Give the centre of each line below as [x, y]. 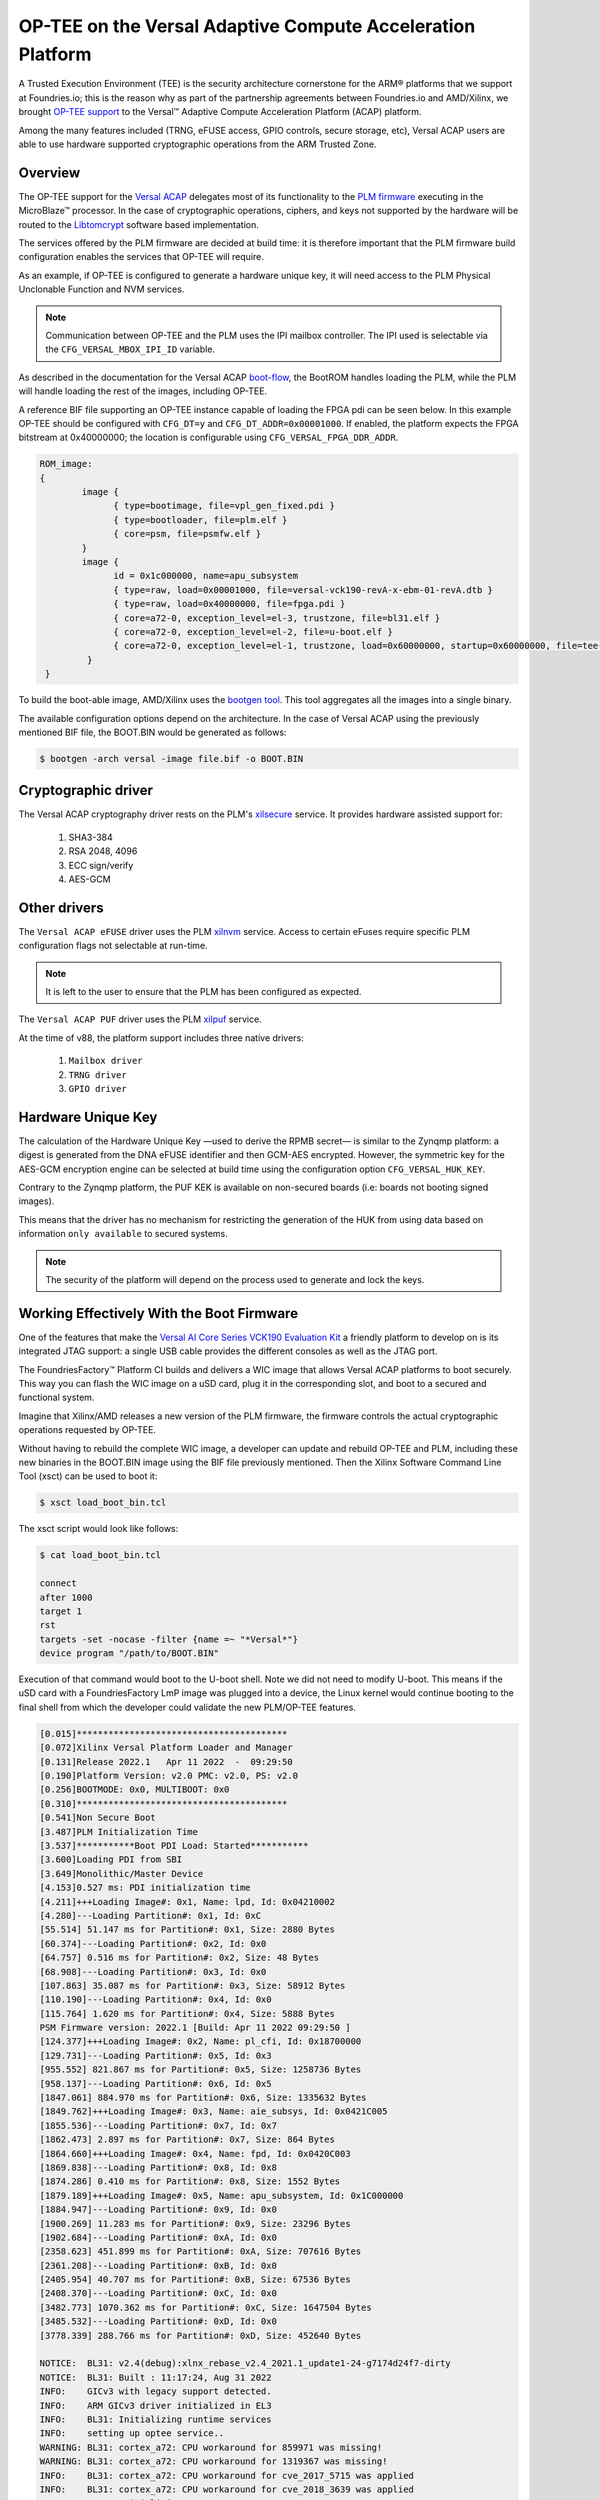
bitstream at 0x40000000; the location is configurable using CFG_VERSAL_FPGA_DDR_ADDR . [208, 437]
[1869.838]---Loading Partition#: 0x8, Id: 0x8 [158, 2167]
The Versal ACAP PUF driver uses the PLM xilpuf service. [140, 1019]
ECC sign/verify [101, 865]
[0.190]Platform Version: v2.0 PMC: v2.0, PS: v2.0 [169, 1776]
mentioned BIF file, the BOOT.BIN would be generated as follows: [152, 732]
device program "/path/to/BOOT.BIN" [129, 1653]
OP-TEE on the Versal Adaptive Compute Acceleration [247, 26]
